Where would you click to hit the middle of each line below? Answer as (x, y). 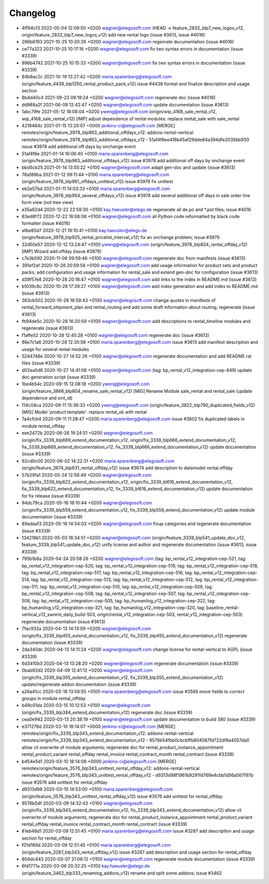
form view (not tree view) (48, 203)
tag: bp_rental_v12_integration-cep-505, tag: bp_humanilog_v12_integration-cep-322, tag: (124, 600)
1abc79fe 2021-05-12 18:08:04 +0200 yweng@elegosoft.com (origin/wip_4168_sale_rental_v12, (119, 112)
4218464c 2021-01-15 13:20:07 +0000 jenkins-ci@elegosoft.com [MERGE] (98, 126)
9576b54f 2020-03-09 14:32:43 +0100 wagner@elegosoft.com (87, 803)
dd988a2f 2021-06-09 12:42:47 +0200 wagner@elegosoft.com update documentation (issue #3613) (125, 104)
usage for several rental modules (55, 349)
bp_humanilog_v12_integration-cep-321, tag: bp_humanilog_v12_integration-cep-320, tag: (113, 607)
